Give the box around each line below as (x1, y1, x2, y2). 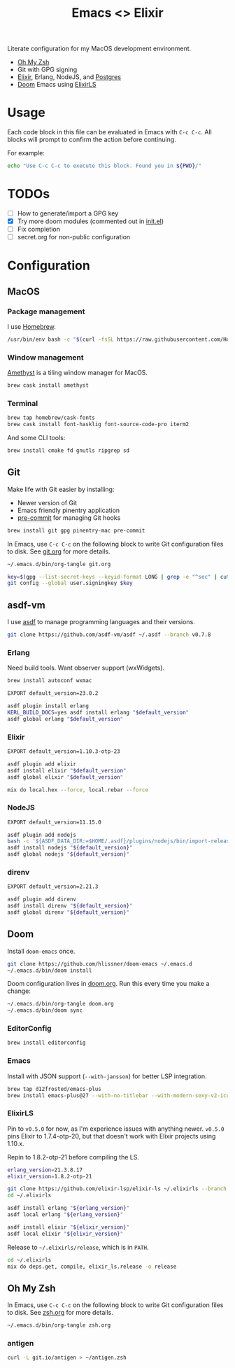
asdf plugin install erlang (7, 703, 90, 710)
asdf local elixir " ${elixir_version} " (7, 1230, 124, 1237)
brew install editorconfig (7, 1039, 86, 1047)
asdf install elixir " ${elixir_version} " (7, 1223, 130, 1231)
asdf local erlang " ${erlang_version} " (7, 1211, 124, 1218)
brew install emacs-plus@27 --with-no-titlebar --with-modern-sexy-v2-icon (7, 1092, 233, 1099)
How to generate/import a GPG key (17, 209, 119, 218)
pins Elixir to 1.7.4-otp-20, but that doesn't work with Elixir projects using (7, 1131, 216, 1140)
